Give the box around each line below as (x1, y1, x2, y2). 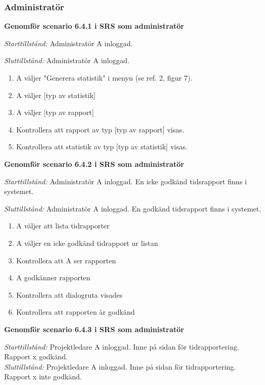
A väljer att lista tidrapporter (16, 220, 110, 231)
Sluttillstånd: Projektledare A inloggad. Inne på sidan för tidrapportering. (4, 361, 236, 372)
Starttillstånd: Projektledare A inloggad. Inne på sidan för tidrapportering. (4, 341, 239, 352)
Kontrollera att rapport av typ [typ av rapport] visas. (16, 124, 184, 134)
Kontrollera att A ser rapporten (16, 255, 116, 265)
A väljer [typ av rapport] (16, 107, 94, 118)
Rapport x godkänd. (4, 351, 68, 362)
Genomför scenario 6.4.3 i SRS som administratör (4, 323, 184, 334)
